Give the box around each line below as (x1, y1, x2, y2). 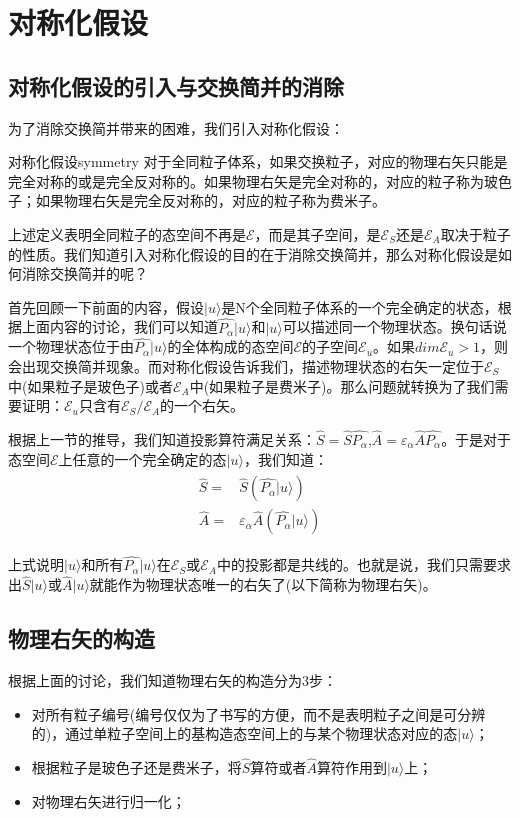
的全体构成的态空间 (167, 336, 294, 357)
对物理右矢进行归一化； (31, 790, 186, 811)
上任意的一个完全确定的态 (58, 448, 227, 469)
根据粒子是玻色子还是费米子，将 (31, 757, 242, 778)
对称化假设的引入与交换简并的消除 (8, 70, 344, 101)
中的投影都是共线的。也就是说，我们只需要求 (216, 554, 511, 575)
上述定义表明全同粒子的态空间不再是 (8, 223, 246, 244)
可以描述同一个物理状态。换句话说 (282, 316, 507, 337)
